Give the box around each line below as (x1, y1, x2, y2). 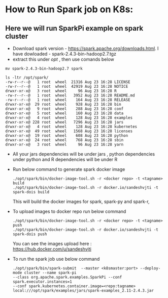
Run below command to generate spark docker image (12, 166, 125, 172)
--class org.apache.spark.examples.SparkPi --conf (12, 275, 122, 280)
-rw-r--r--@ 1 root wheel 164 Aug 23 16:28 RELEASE (5, 97, 130, 103)
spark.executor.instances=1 (12, 279, 72, 284)
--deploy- (140, 266, 161, 271)
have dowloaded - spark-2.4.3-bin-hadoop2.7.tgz (12, 51, 117, 57)
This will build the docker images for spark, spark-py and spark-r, (12, 198, 150, 205)
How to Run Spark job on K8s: (5, 4, 133, 15)
